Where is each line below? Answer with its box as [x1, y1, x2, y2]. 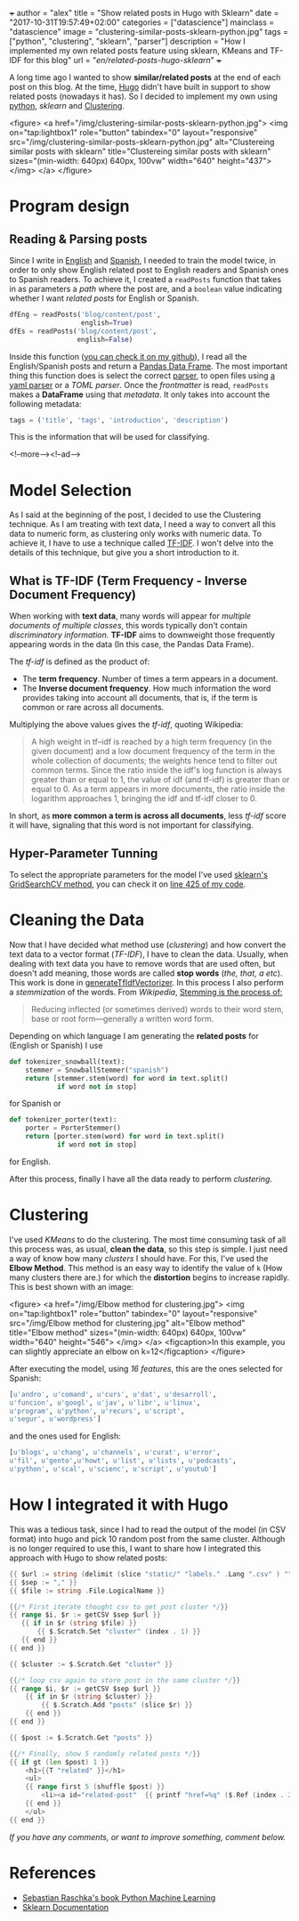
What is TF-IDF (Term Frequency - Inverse [9, 573, 247, 588]
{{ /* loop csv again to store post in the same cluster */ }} [9, 1675, 241, 1685]
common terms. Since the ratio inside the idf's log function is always [30, 765, 282, 775]
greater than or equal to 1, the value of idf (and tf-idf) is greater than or [30, 774, 290, 785]
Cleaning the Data [9, 910, 145, 930]
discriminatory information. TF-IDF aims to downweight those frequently [9, 629, 276, 640]
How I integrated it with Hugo [9, 1495, 229, 1515]
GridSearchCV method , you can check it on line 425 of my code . [9, 879, 246, 889]
